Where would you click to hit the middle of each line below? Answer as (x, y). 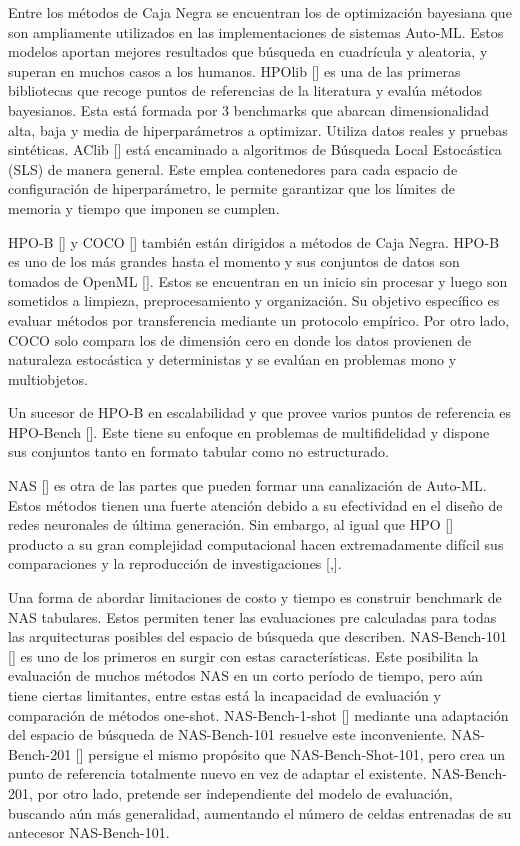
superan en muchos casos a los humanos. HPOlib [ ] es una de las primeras (234, 70)
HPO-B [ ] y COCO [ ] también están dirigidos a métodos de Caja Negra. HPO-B (254, 241)
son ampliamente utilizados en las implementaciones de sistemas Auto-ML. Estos (256, 31)
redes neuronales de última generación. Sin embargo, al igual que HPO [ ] (231, 524)
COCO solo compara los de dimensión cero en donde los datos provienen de (240, 339)
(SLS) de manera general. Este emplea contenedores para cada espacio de (233, 168)
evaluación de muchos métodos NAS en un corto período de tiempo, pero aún (245, 675)
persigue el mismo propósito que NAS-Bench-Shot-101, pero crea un (296, 753)
